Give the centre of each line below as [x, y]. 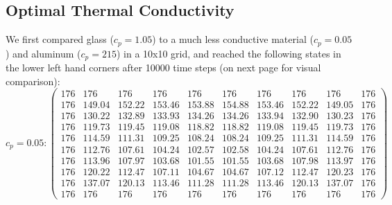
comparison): [33, 81]
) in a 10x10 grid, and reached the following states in [229, 53]
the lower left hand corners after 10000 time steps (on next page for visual [163, 68]
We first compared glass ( [60, 39]
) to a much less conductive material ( [233, 39]
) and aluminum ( [43, 53]
